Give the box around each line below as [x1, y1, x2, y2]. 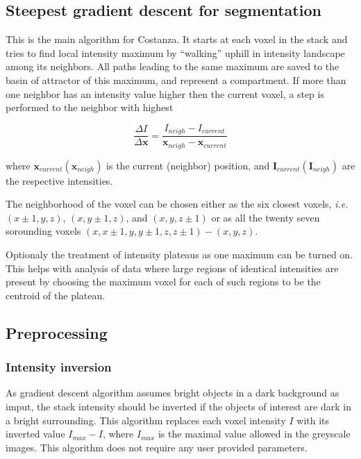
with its [296, 412, 330, 427]
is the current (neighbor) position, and [106, 158, 270, 172]
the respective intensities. [6, 173, 113, 187]
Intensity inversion [6, 358, 112, 376]
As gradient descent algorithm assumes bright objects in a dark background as [6, 385, 339, 400]
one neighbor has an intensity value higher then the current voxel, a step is [6, 86, 324, 101]
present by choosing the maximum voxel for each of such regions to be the [6, 274, 321, 289]
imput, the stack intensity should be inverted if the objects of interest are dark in [6, 399, 351, 414]
